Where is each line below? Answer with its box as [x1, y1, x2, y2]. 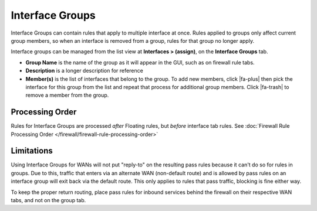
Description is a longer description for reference [25, 67, 143, 74]
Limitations [11, 146, 53, 156]
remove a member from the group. [25, 91, 109, 99]
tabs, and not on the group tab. [11, 197, 86, 204]
